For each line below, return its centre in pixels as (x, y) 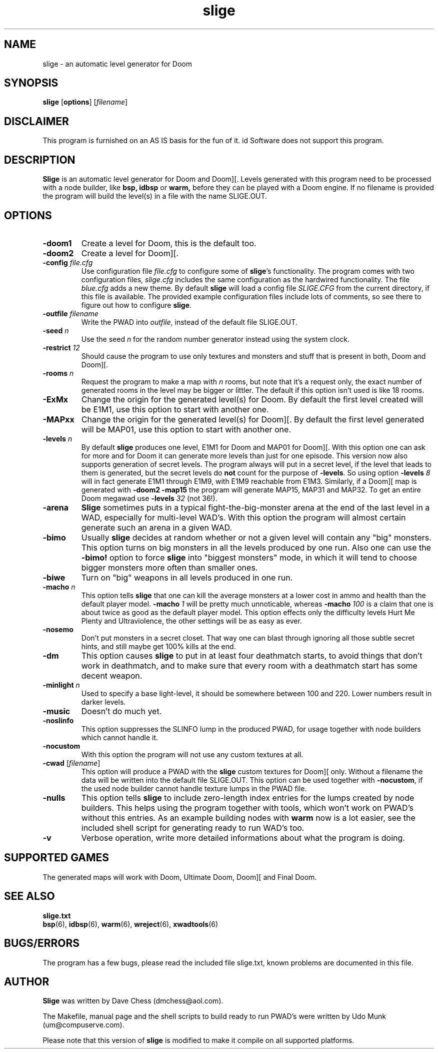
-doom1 (57, 243)
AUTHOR (27, 981)
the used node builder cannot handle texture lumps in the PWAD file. (194, 788)
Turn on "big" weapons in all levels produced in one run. (187, 577)
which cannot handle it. (120, 737)
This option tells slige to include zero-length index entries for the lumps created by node (248, 798)
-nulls (54, 798)
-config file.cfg (68, 262)
